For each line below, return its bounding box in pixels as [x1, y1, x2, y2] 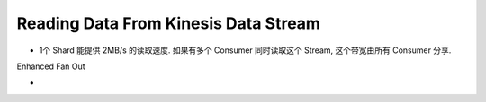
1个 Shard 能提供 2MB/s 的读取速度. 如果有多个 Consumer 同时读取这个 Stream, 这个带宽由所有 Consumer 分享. [39, 45, 452, 55]
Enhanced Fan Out [16, 61, 85, 72]
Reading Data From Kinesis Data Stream [16, 13, 321, 33]
